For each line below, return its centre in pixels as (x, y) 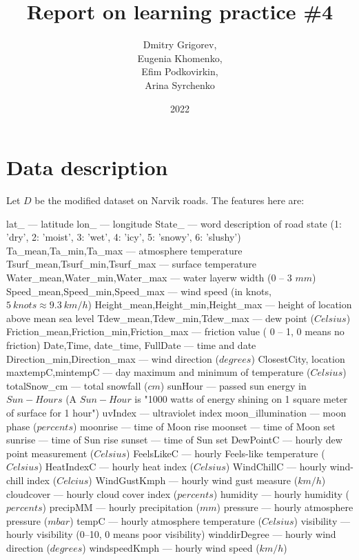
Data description (87, 167)
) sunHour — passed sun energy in (233, 385)
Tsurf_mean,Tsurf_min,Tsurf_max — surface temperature (132, 264)
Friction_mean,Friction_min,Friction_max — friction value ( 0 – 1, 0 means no (175, 331)
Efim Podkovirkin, (180, 71)
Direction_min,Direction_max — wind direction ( (113, 358)
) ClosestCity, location (298, 358)
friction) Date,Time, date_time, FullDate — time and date (131, 344)
